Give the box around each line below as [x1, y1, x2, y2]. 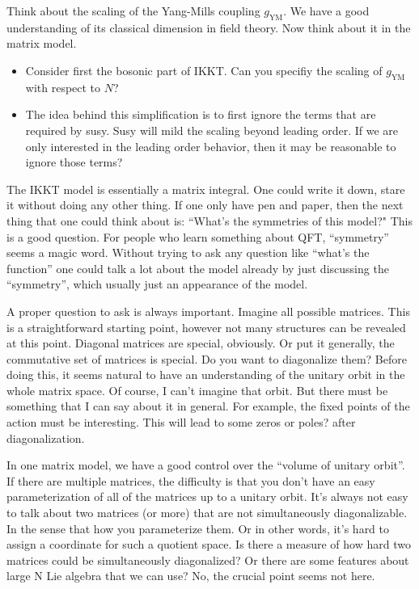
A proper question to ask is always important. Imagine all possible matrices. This [6, 302, 410, 319]
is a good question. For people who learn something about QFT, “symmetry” [6, 228, 389, 245]
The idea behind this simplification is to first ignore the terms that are [25, 106, 376, 123]
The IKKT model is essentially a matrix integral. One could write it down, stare [6, 180, 405, 197]
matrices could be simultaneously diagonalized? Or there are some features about [6, 551, 409, 568]
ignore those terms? [25, 154, 123, 170]
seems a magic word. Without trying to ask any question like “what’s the [6, 244, 370, 261]
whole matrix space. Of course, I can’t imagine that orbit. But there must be [6, 381, 388, 398]
